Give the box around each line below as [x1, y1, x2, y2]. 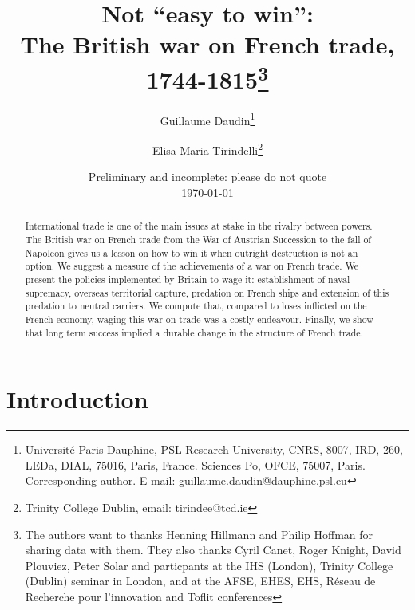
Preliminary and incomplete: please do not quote [88, 168, 327, 185]
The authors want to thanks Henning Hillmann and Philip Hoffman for [25, 525, 373, 542]
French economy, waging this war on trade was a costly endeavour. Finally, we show [25, 312, 373, 325]
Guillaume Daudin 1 [160, 109, 255, 128]
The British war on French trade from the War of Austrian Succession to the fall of [25, 232, 371, 246]
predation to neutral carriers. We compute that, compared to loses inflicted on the [25, 299, 367, 313]
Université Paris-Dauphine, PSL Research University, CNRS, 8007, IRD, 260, [25, 441, 403, 458]
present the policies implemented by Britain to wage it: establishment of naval [25, 272, 350, 285]
